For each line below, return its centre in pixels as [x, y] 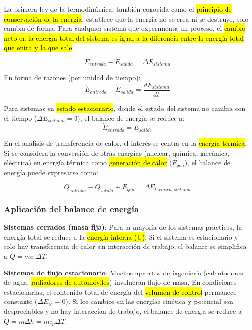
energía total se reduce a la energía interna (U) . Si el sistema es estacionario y [121, 236]
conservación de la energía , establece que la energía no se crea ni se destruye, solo [126, 18]
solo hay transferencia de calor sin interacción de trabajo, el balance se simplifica [125, 246]
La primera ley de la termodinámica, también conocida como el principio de [118, 9]
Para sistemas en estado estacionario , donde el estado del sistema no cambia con [125, 108]
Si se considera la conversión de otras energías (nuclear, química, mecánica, [117, 152]
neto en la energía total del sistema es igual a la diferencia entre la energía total [124, 38]
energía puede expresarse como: [51, 172]
